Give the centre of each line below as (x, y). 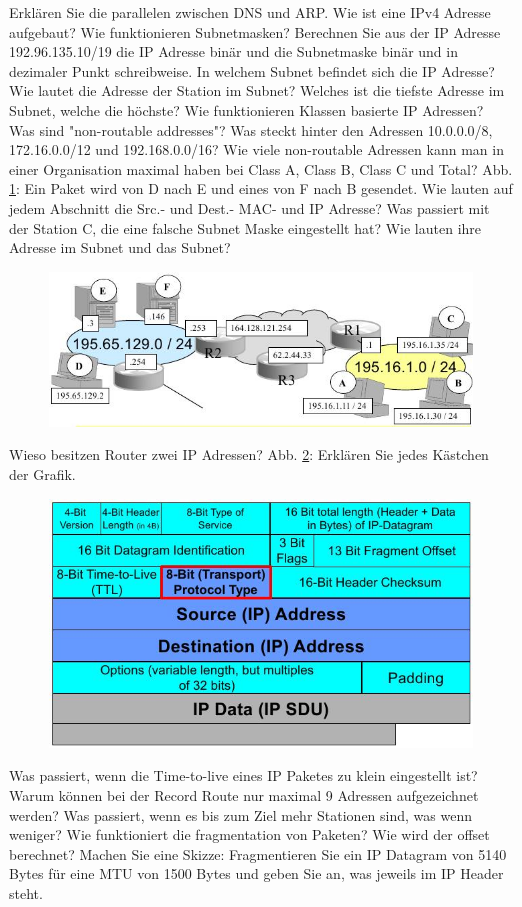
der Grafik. (42, 474)
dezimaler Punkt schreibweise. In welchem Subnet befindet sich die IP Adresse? (252, 70)
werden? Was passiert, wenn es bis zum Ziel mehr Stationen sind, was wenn (240, 814)
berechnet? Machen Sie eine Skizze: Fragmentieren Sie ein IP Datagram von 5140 (258, 853)
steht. (26, 892)
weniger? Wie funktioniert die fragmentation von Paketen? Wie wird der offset (249, 834)
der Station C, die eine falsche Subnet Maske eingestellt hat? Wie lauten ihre (245, 227)
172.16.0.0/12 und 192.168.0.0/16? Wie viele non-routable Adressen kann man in (256, 149)
